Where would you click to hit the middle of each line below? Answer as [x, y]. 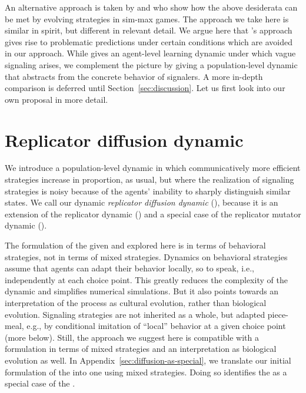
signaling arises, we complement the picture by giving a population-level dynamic [151, 64]
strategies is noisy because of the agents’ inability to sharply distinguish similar [148, 191]
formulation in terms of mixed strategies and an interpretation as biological [141, 349]
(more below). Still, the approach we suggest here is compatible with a [132, 337]
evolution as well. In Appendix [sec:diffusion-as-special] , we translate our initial [148, 360]
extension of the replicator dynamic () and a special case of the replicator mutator [153, 214]
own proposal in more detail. [56, 99]
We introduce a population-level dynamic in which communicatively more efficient [153, 168]
